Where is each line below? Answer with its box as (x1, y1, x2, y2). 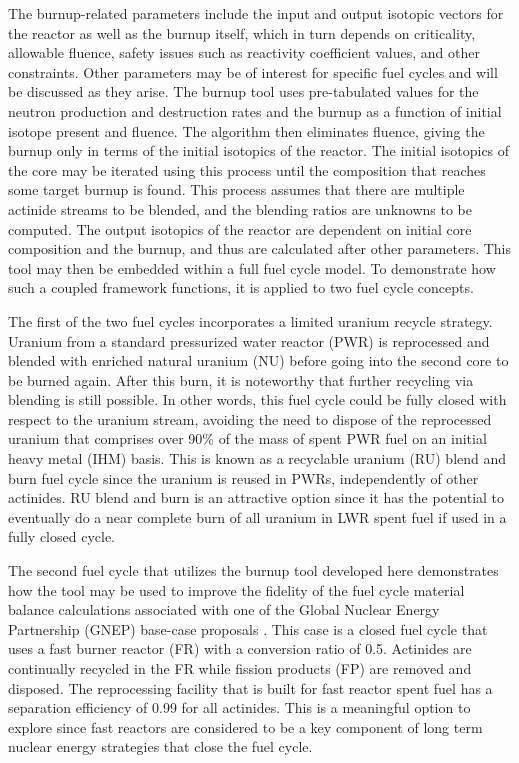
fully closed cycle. (8, 526, 116, 547)
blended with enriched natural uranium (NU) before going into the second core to (8, 350, 509, 371)
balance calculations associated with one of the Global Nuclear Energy (8, 599, 440, 620)
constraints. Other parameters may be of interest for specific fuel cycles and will (8, 61, 498, 82)
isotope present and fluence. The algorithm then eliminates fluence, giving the (8, 120, 485, 141)
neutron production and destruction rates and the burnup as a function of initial (8, 100, 502, 121)
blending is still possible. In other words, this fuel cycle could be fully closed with (8, 389, 507, 410)
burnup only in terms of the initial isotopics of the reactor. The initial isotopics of (8, 140, 510, 161)
